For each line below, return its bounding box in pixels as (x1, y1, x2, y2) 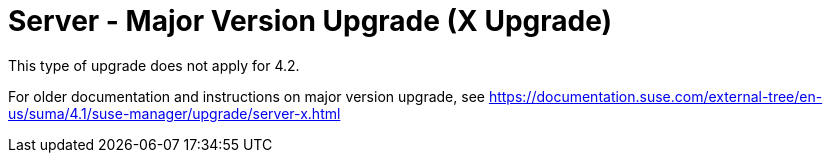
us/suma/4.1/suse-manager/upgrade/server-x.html (8, 104, 341, 122)
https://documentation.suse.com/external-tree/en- (488, 87, 823, 105)
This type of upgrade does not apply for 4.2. (8, 56, 300, 74)
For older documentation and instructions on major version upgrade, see (8, 87, 485, 105)
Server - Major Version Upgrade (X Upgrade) (8, 4, 613, 38)
